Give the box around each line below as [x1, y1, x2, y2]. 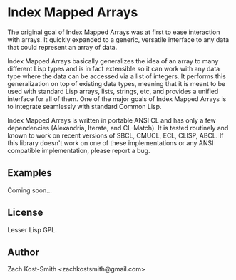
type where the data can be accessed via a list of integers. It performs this [7, 72, 226, 81]
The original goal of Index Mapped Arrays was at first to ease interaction [7, 28, 220, 36]
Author [7, 246, 39, 258]
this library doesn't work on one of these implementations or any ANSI [7, 138, 214, 147]
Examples [7, 167, 52, 179]
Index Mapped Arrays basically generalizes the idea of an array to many [7, 56, 219, 65]
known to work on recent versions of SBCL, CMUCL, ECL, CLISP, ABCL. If [7, 131, 224, 140]
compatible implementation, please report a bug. [7, 146, 150, 155]
